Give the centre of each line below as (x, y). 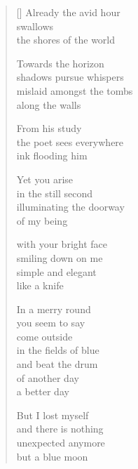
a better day (43, 391)
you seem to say (51, 323)
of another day (48, 377)
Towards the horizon (60, 63)
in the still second (55, 193)
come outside (44, 336)
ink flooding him (52, 156)
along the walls (49, 104)
